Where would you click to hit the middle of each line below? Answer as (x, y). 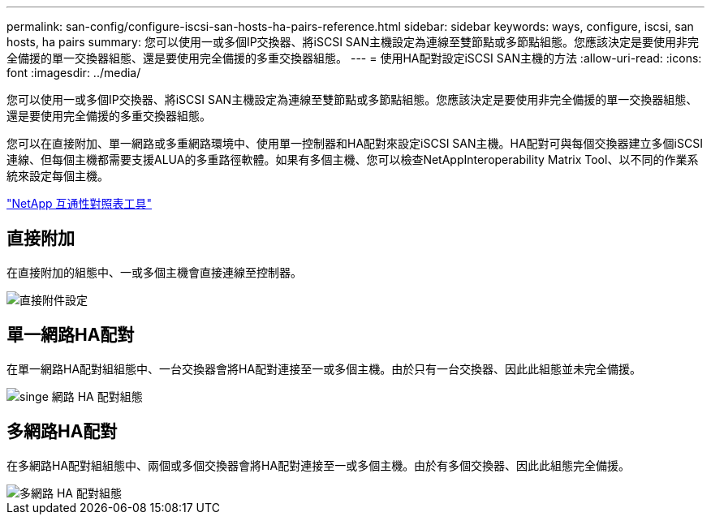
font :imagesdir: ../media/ (74, 73)
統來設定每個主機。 (58, 176)
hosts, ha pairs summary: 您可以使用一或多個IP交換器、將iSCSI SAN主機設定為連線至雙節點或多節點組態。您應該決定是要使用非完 (353, 42)
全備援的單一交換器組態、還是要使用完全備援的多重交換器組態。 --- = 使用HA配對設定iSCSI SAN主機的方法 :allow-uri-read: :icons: (354, 58)
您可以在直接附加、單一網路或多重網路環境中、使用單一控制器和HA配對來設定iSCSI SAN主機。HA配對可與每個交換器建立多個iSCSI (355, 143)
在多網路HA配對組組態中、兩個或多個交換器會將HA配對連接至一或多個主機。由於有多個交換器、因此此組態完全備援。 (319, 465)
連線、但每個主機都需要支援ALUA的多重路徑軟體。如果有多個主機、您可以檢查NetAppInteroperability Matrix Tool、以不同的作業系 (353, 159)
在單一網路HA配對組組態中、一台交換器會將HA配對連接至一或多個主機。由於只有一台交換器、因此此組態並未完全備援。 (324, 368)
